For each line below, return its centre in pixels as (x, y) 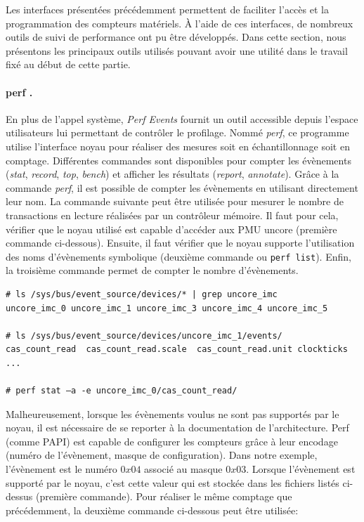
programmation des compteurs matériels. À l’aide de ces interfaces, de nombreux (180, 23)
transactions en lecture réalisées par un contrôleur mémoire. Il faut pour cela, (172, 215)
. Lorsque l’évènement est (301, 469)
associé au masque (183, 469)
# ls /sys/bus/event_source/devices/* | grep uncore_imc (142, 294)
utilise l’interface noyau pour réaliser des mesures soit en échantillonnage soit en (178, 146)
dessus (19, 496)
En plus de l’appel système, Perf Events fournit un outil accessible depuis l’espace (182, 118)
